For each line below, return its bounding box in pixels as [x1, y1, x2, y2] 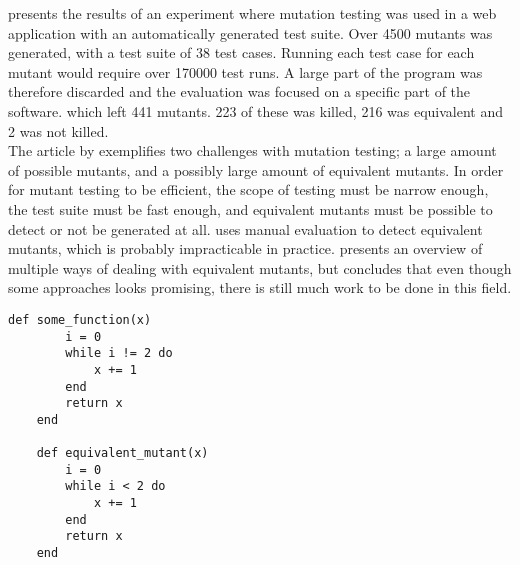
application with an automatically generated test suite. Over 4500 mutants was [8, 22, 493, 43]
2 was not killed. [8, 120, 109, 141]
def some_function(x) [8, 312, 152, 327]
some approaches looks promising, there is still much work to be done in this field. [8, 277, 512, 298]
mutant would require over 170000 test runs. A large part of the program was [8, 61, 483, 82]
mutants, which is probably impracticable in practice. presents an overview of [8, 238, 483, 259]
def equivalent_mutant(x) [36, 446, 209, 461]
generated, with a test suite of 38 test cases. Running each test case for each [8, 42, 475, 63]
